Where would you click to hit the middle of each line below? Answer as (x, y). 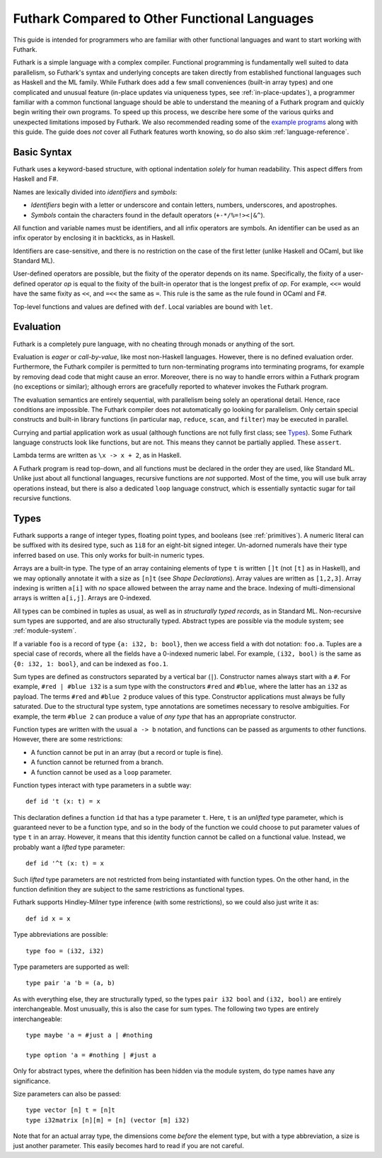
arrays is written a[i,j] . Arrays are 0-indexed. (82, 598)
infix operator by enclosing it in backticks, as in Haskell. (94, 238)
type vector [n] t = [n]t (71, 1110)
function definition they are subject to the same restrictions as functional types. (129, 889)
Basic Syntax (42, 152)
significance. (32, 1081)
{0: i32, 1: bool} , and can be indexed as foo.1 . (91, 663)
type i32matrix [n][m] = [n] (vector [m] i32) (108, 1120)
